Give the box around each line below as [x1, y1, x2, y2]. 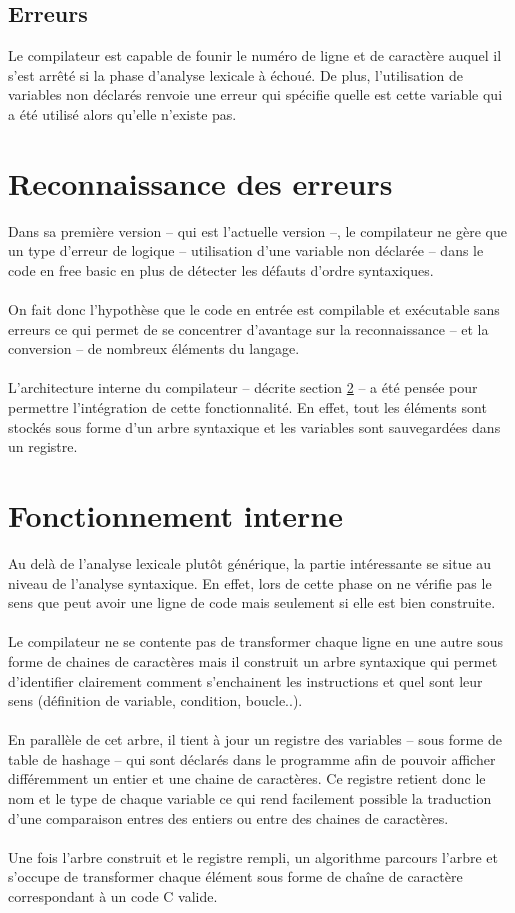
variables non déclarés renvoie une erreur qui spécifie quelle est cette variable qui [8, 84, 503, 105]
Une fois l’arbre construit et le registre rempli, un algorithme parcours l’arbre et [8, 846, 498, 867]
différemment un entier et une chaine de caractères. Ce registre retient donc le [8, 768, 486, 789]
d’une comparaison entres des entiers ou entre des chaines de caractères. [8, 807, 449, 828]
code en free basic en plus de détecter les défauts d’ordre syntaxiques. [8, 259, 434, 280]
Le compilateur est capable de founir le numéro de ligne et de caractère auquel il [8, 45, 502, 66]
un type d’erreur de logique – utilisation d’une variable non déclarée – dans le [8, 240, 484, 261]
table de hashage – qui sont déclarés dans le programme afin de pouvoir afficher [8, 748, 496, 769]
